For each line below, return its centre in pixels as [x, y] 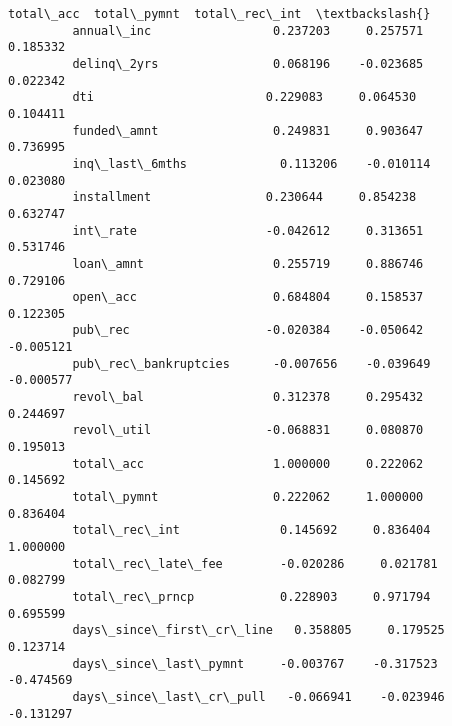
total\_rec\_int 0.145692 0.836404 [251, 530]
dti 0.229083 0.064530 [244, 97]
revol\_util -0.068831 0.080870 [248, 430]
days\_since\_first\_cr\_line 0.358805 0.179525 [258, 630]
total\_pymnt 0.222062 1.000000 [248, 497]
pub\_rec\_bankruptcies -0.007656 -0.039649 [251, 363]
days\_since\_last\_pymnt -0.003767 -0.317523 [255, 663]
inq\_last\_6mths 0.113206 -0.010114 [251, 163]
